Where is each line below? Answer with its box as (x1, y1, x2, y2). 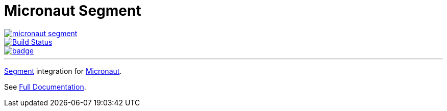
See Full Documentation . (4, 82, 86, 91)
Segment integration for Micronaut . (4, 66, 122, 75)
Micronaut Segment (4, 2, 141, 19)
